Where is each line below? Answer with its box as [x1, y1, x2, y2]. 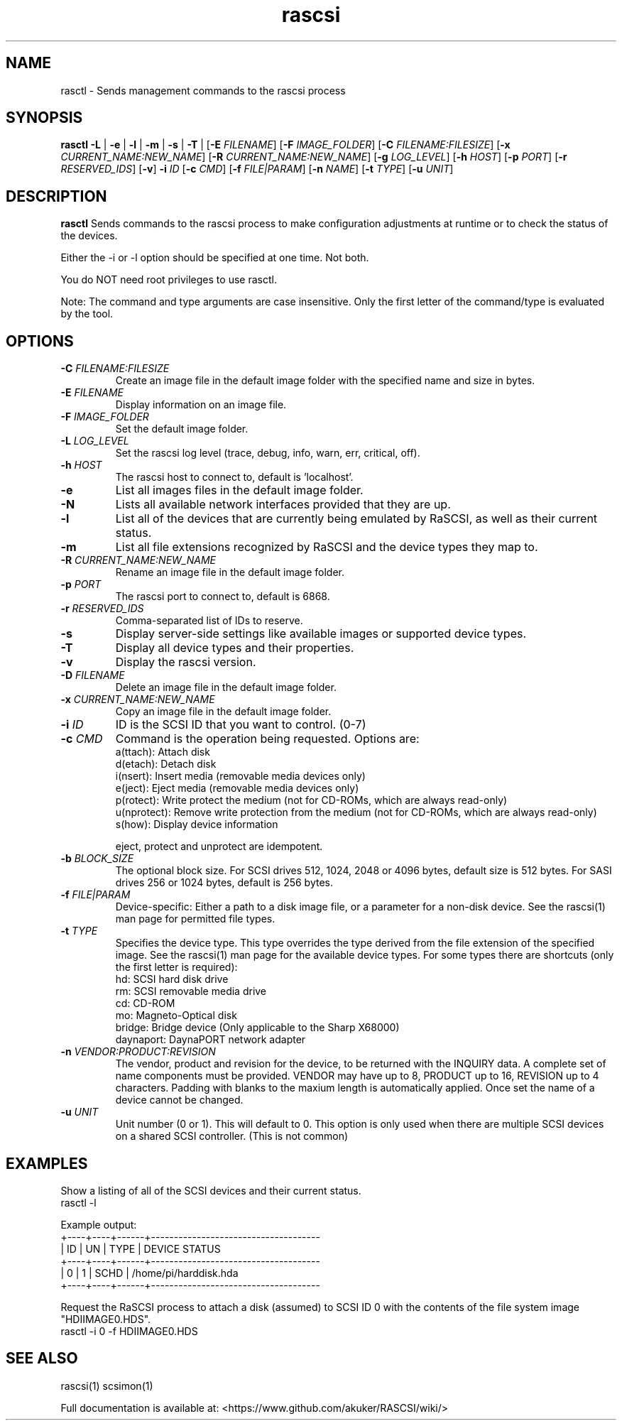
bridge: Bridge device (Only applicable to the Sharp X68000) [115, 1021, 400, 1034]
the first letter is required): [115, 961, 238, 974]
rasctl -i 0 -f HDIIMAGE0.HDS [60, 1324, 198, 1337]
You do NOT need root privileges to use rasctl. [60, 273, 277, 286]
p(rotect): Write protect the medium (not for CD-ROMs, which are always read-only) [115, 794, 508, 807]
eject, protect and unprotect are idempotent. [115, 840, 323, 853]
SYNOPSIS [6, 109, 83, 127]
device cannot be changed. [115, 1094, 244, 1106]
